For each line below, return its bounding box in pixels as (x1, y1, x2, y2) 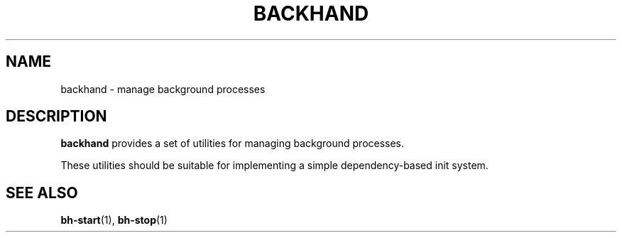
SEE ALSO (6, 183, 78, 202)
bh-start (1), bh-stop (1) (60, 214, 168, 227)
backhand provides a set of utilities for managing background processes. (60, 137, 405, 150)
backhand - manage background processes (60, 82, 266, 95)
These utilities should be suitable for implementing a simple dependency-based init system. (60, 159, 489, 172)
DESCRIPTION (6, 107, 107, 126)
